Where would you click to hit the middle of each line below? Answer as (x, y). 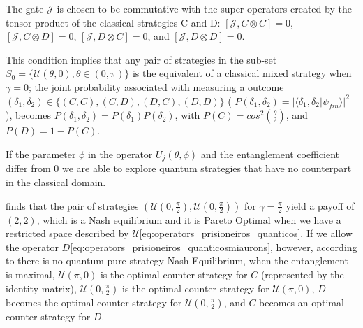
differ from (28, 168)
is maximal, (30, 274)
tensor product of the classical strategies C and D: (113, 22)
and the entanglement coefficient (270, 154)
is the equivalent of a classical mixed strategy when (242, 73)
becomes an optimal (302, 302)
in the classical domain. (56, 182)
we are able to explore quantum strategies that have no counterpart (207, 168)
